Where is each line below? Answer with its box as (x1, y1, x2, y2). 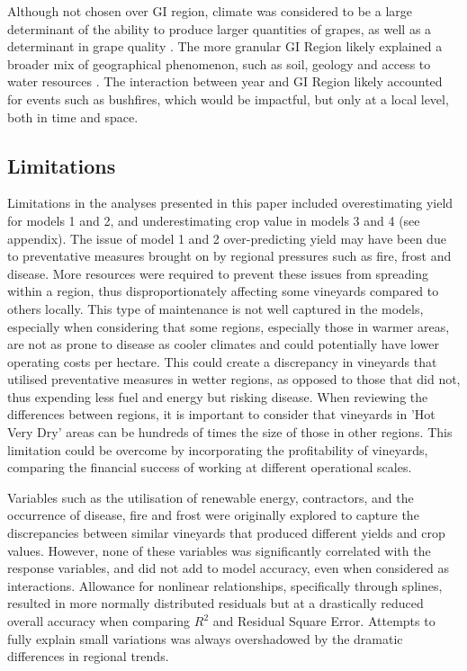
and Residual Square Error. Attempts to (212, 612, 436, 631)
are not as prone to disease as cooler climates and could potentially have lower (7, 335, 439, 353)
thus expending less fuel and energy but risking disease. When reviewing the (7, 387, 428, 406)
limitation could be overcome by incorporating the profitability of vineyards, (7, 440, 428, 459)
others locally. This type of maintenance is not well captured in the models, (7, 299, 424, 318)
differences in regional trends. (7, 647, 169, 666)
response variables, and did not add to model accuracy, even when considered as (7, 559, 449, 577)
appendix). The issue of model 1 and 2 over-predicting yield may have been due (7, 228, 446, 247)
